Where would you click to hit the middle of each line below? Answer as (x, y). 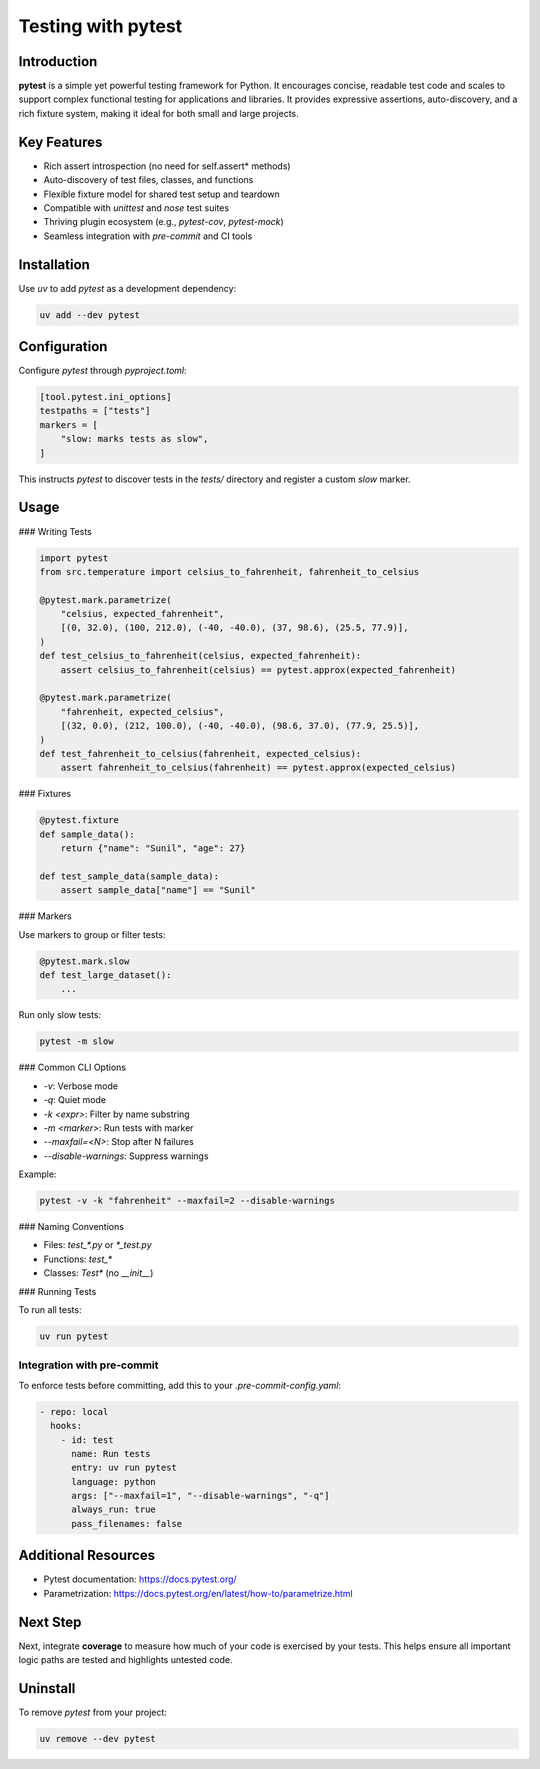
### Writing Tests (55, 531)
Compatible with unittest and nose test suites (136, 207)
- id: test (87, 1439)
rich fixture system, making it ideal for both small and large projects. (158, 113)
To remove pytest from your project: (92, 1712)
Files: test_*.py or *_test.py (97, 1245)
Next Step (50, 1621)
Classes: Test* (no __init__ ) (98, 1273)
